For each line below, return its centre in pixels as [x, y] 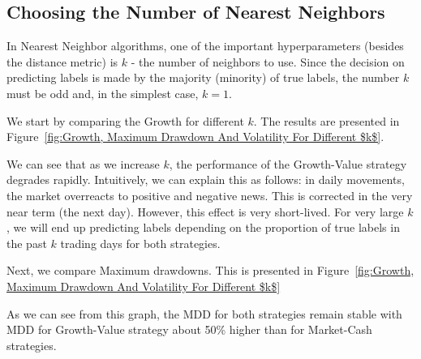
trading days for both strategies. [140, 243]
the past [27, 243]
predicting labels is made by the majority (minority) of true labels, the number [203, 77]
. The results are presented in [326, 120]
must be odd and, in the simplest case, [103, 93]
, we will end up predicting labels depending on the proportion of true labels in [203, 227]
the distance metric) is [62, 61]
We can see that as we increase [83, 163]
